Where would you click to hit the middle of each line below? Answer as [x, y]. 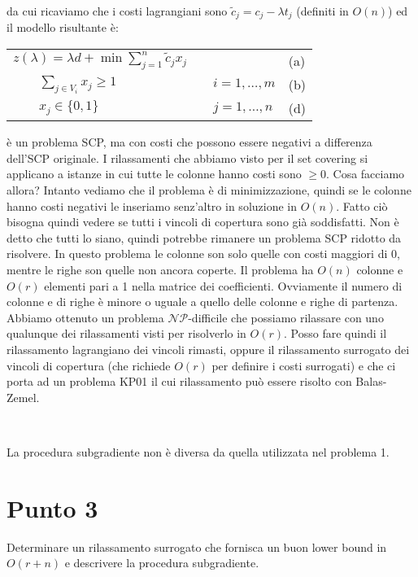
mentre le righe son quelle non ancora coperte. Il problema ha [160, 269]
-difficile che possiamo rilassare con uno [286, 317]
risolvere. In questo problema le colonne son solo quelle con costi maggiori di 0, [203, 254]
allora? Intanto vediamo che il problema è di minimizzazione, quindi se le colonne [209, 190]
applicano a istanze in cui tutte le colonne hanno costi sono [154, 174]
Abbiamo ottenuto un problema [85, 317]
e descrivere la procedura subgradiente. [162, 563]
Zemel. [23, 397]
